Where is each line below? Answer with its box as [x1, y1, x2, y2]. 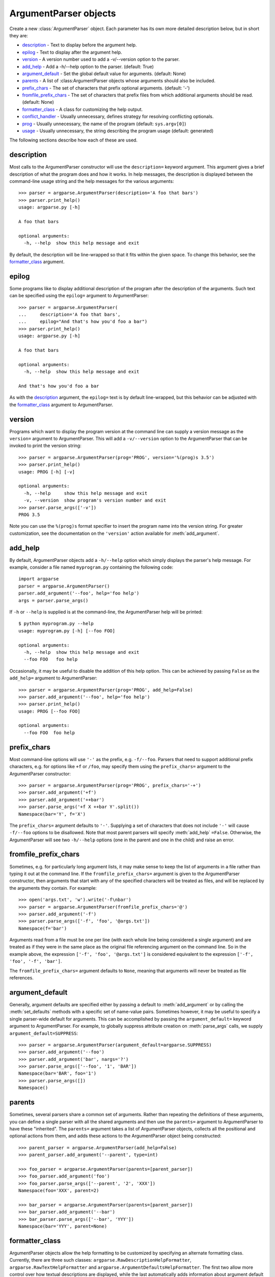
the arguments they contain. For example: [9, 885, 97, 891]
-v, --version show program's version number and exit [23, 498, 167, 503]
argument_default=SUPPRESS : [9, 1030, 78, 1036]
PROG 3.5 [18, 511, 40, 517]
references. [9, 975, 34, 981]
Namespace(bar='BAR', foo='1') [18, 1071, 97, 1076]
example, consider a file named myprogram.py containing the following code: [9, 564, 173, 571]
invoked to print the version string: [9, 442, 81, 449]
